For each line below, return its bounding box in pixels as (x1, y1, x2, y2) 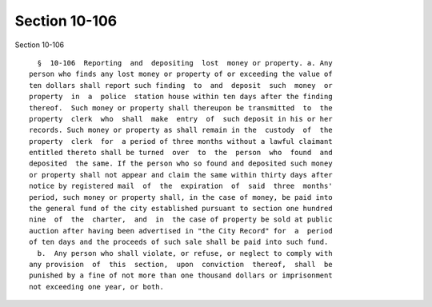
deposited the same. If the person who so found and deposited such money (29, 159, 333, 168)
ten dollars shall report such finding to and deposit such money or (29, 81, 333, 90)
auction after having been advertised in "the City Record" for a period (29, 226, 333, 235)
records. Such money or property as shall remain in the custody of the (29, 126, 333, 135)
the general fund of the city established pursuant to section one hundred (29, 204, 333, 213)
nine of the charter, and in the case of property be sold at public (29, 215, 333, 224)
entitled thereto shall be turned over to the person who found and (29, 148, 333, 157)
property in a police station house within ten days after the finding (29, 92, 333, 102)
